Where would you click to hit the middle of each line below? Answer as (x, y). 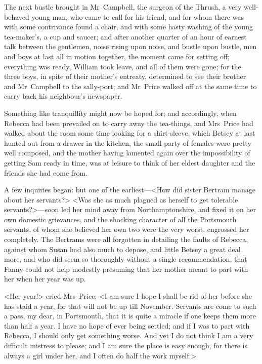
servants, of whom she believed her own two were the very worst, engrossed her (127, 229)
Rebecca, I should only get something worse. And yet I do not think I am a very (129, 335)
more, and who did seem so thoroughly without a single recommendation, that (126, 259)
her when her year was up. (45, 279)
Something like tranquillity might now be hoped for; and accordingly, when (120, 113)
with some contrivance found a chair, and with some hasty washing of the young (128, 27)
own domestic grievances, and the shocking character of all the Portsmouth (120, 219)
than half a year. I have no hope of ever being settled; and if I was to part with (127, 325)
